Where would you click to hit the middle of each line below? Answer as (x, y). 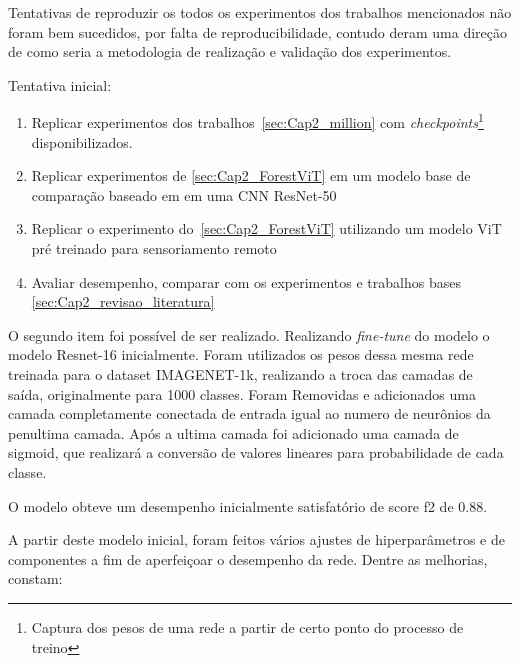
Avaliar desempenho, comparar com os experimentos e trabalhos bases (246, 281)
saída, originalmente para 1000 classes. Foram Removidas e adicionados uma (242, 393)
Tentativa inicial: (60, 84)
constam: (35, 578)
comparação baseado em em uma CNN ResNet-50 (184, 194)
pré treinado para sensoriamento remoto (154, 248)
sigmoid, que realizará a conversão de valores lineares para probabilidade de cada (256, 452)
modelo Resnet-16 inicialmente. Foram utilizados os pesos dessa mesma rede (241, 354)
